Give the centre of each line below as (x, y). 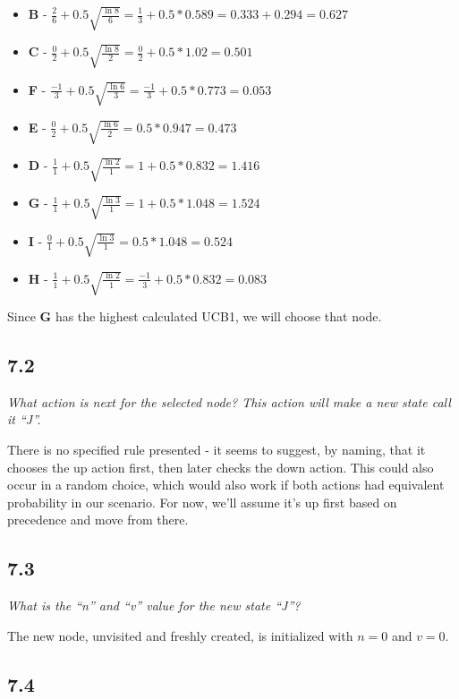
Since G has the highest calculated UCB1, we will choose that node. (195, 316)
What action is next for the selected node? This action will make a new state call (229, 401)
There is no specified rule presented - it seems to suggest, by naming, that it (217, 449)
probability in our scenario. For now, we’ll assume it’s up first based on (202, 502)
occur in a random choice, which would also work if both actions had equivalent (226, 485)
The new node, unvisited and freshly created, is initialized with (180, 635)
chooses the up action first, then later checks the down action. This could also (221, 467)
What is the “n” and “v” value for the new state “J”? (154, 605)
